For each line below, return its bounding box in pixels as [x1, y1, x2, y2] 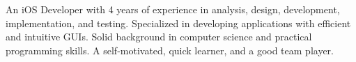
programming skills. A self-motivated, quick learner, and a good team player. [6, 42, 334, 57]
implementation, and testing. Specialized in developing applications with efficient [6, 15, 351, 30]
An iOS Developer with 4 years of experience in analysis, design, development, [6, 2, 340, 16]
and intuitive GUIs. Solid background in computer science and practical [6, 29, 312, 44]
